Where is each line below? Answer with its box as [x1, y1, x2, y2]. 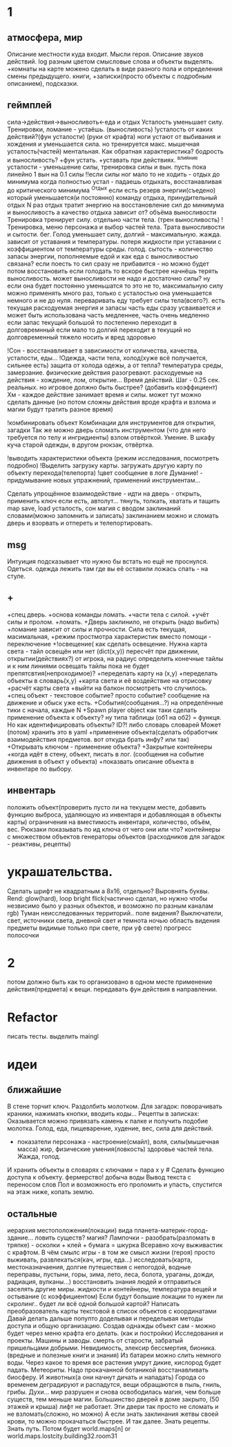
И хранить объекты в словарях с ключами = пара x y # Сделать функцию [7, 1166, 224, 1174]
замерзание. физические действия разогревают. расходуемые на [7, 368, 202, 377]
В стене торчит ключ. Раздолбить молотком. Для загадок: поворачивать [7, 1102, 223, 1110]
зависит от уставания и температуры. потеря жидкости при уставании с [7, 238, 222, 246]
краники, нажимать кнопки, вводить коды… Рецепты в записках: [7, 1110, 200, 1118]
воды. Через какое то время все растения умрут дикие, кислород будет [7, 1359, 222, 1367]
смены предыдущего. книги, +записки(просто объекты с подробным [7, 72, 212, 80]
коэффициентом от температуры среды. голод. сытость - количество [7, 245, 213, 253]
